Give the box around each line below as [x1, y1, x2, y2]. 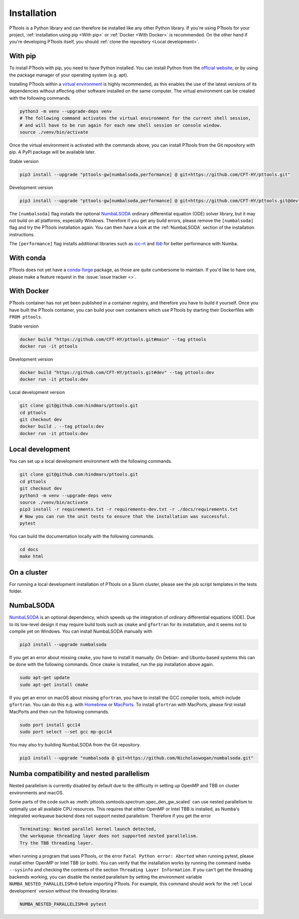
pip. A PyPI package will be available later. [9, 149, 96, 155]
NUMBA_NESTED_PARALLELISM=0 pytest [19, 901, 107, 907]
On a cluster [9, 568, 48, 576]
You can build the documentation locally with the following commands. [9, 534, 154, 540]
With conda [9, 254, 46, 262]
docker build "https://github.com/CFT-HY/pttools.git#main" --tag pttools [19, 337, 207, 342]
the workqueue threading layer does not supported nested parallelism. [19, 833, 199, 839]
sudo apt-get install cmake [19, 682, 88, 688]
